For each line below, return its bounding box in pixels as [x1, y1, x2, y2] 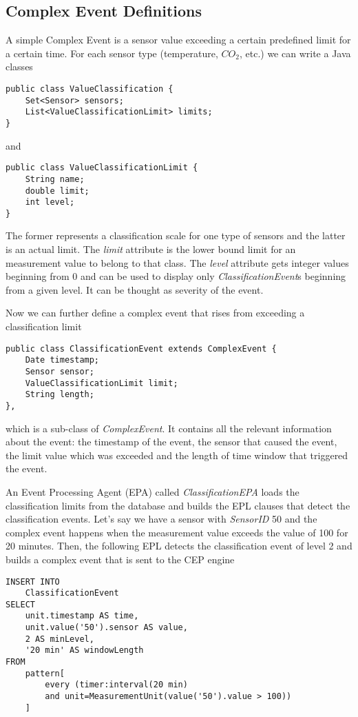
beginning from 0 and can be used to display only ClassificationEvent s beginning [6, 269, 346, 283]
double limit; [25, 185, 89, 196]
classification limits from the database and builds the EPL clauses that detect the [6, 498, 350, 512]
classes [6, 59, 33, 74]
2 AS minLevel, [25, 634, 94, 644]
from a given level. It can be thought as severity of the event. [6, 282, 264, 296]
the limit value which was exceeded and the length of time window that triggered [6, 447, 348, 462]
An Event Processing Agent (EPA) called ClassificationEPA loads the [6, 484, 299, 498]
